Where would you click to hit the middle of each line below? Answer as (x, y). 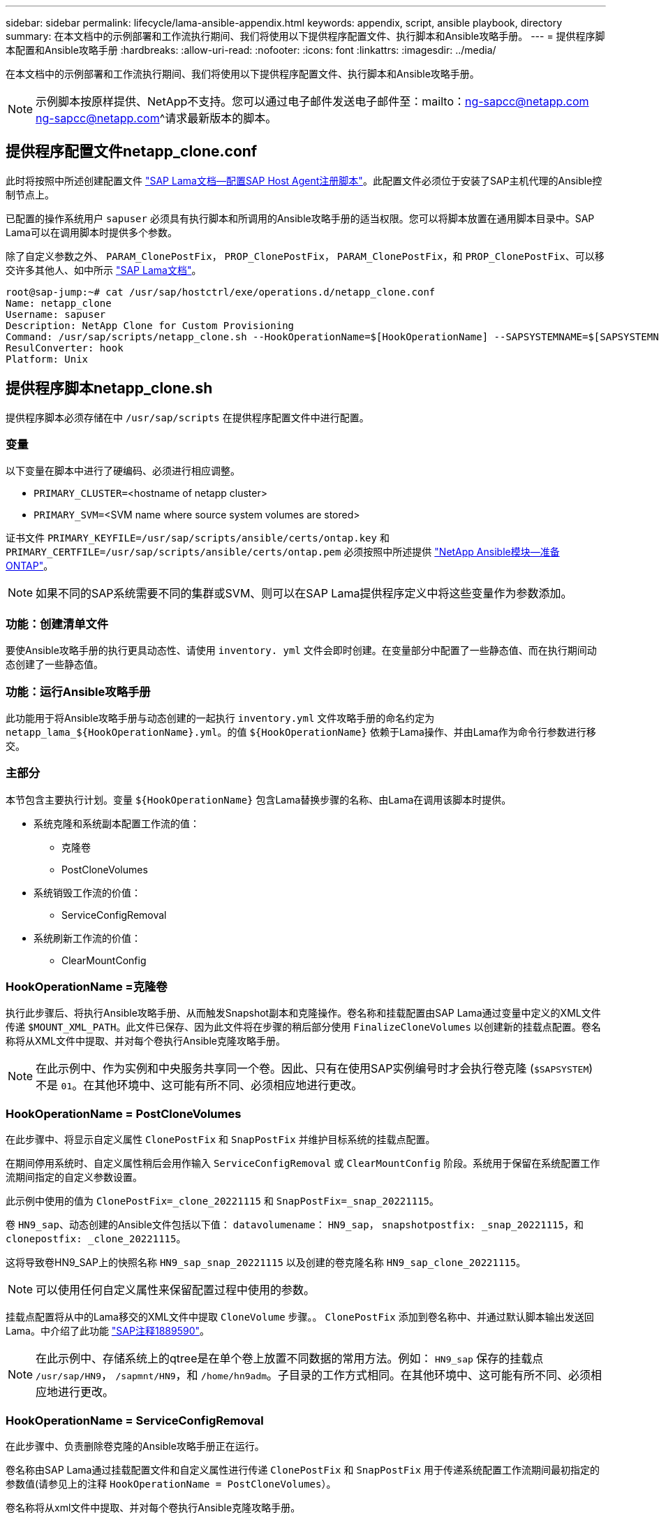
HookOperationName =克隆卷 (87, 987)
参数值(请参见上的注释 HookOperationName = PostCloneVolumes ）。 (171, 1483)
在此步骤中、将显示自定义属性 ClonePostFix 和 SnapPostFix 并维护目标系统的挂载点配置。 (221, 1140)
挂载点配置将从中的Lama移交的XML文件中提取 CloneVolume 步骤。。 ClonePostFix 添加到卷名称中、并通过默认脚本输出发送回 (300, 1317)
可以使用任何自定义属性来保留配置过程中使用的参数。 (176, 1290)
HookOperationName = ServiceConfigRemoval (135, 1420)
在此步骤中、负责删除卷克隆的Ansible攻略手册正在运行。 (135, 1446)
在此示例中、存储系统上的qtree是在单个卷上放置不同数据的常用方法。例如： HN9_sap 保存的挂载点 (290, 1359)
